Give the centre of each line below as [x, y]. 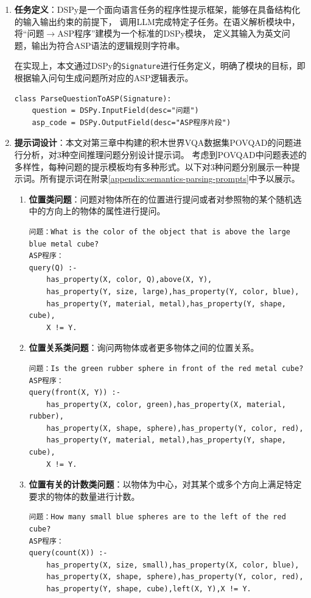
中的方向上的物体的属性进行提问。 [97, 211]
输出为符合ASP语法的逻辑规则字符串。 [108, 45]
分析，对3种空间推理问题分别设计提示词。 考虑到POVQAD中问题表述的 [165, 154]
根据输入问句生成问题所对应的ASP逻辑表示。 [104, 78]
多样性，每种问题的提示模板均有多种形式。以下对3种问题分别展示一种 [153, 166]
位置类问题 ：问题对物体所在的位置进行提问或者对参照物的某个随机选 [165, 199]
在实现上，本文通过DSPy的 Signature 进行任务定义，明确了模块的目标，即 [160, 66]
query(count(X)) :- [68, 553]
